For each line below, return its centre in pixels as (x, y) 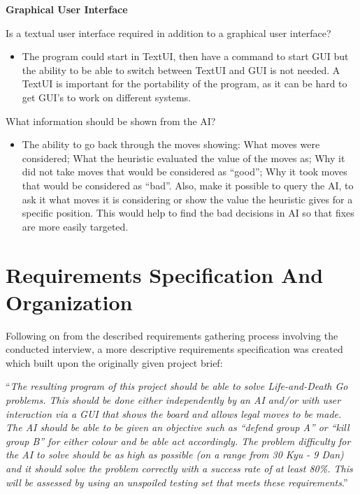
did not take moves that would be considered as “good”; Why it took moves (185, 172)
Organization (69, 302)
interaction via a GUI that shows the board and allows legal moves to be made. (174, 413)
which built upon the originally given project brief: (114, 362)
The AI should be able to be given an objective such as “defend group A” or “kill (178, 427)
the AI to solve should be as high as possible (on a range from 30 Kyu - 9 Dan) (175, 455)
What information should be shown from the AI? (111, 121)
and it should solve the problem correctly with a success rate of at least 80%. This (179, 468)
